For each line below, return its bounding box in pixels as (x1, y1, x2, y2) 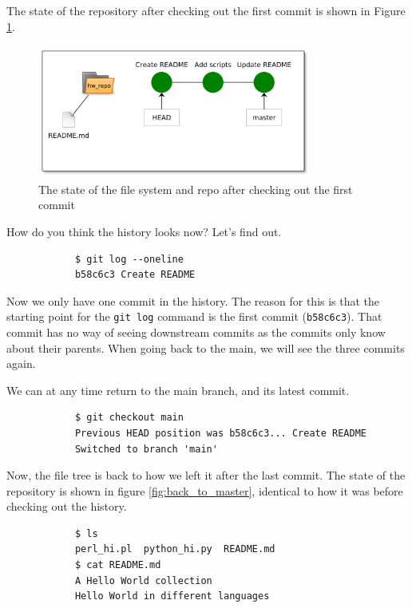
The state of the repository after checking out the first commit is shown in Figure (6, 2, 406, 18)
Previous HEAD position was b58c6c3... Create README (74, 427, 367, 439)
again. (6, 355, 36, 372)
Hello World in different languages (74, 590, 270, 602)
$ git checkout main (74, 412, 184, 424)
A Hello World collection (74, 574, 212, 586)
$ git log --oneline (74, 253, 184, 265)
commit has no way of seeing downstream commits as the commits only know (6, 323, 386, 340)
